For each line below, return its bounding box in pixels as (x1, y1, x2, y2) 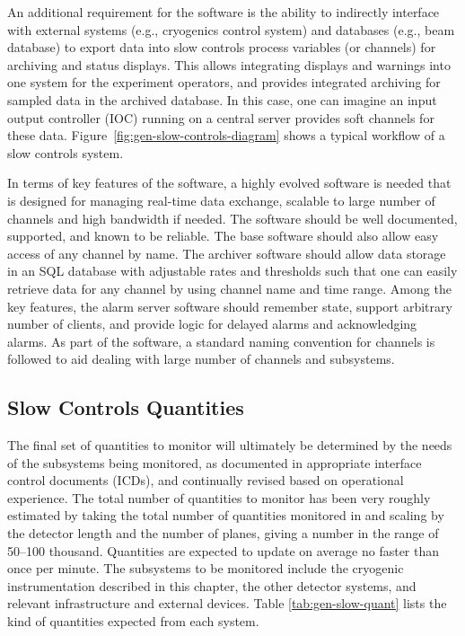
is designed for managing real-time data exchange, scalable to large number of (7, 190, 435, 209)
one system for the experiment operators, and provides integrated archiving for (7, 73, 441, 92)
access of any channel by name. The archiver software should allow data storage (7, 243, 446, 262)
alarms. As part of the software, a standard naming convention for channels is (7, 331, 435, 350)
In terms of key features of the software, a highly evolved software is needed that (7, 173, 452, 192)
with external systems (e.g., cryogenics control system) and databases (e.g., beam (7, 20, 455, 39)
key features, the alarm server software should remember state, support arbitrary (7, 296, 452, 315)
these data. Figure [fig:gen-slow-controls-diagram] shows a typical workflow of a (7, 126, 445, 145)
